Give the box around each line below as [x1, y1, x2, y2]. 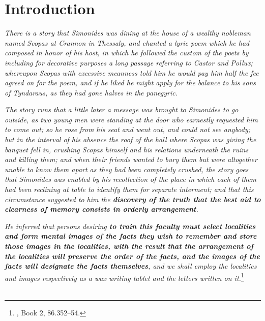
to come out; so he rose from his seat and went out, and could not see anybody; [5, 124, 251, 135]
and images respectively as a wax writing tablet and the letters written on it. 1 [5, 271, 244, 283]
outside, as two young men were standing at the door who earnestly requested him [5, 114, 258, 124]
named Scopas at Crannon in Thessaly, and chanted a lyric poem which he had [5, 37, 250, 48]
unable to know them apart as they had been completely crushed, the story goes [5, 164, 249, 174]
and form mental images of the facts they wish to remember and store [5, 231, 257, 241]
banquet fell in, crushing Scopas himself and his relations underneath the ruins [5, 144, 249, 154]
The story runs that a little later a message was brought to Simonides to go [5, 104, 239, 115]
